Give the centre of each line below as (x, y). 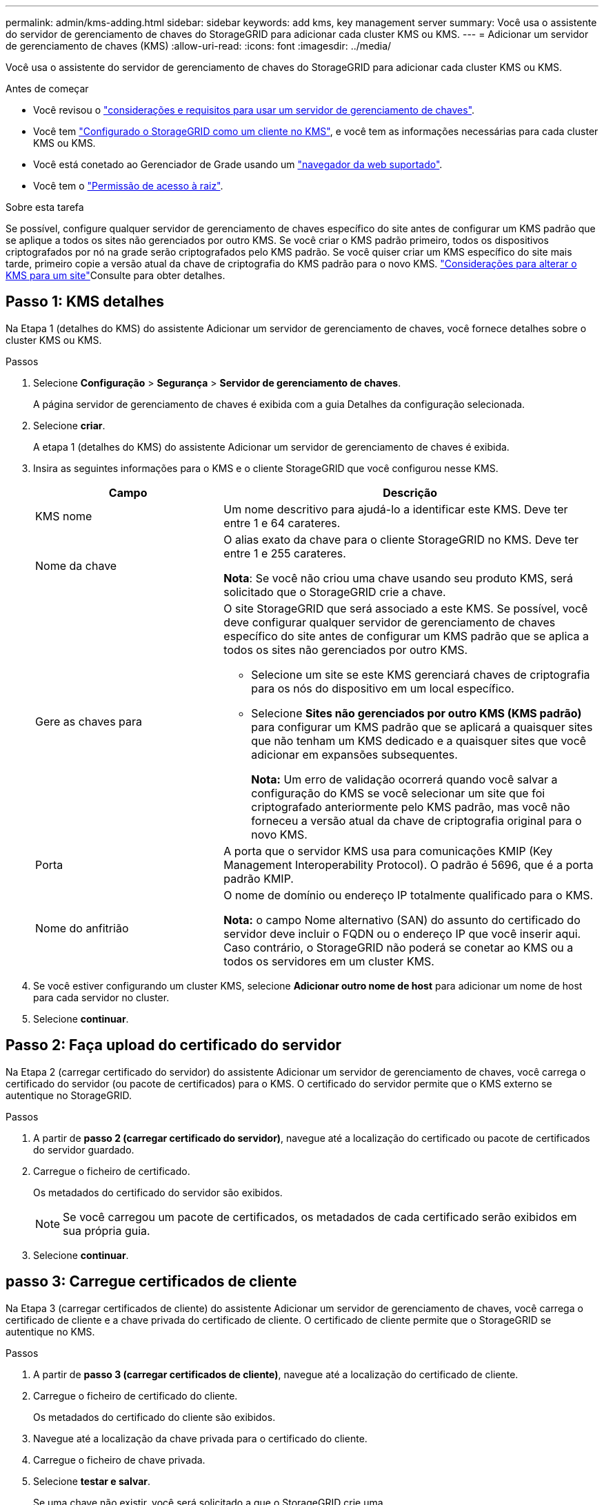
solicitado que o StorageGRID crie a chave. (335, 592)
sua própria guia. (107, 1230)
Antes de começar (47, 89)
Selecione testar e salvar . (92, 1481)
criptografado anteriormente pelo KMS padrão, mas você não (411, 807)
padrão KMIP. (259, 878)
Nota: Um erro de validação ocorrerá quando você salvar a (404, 779)
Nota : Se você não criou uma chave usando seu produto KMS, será (399, 578)
